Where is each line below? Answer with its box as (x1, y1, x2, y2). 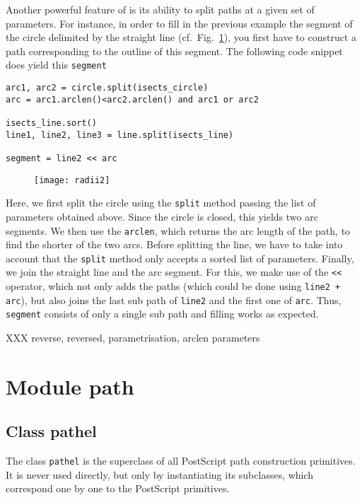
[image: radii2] (34, 175, 110, 185)
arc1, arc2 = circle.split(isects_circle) (6, 83, 209, 93)
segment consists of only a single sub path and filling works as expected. (6, 306, 319, 321)
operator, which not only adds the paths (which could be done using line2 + (6, 279, 341, 293)
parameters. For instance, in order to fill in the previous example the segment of (6, 16, 353, 30)
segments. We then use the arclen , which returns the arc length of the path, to (6, 223, 351, 238)
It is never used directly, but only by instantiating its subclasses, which (6, 467, 314, 482)
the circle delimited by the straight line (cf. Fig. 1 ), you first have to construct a (6, 30, 357, 45)
